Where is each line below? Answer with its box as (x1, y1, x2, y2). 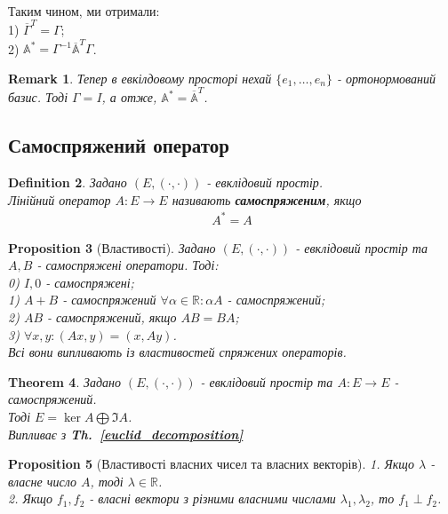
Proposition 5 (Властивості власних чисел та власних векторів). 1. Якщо (8, 455, 414, 473)
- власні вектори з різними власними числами (89, 489, 336, 508)
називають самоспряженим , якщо (172, 190, 362, 209)
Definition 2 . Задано (8, 172, 127, 191)
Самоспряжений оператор (8, 131, 230, 159)
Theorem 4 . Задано (8, 372, 121, 391)
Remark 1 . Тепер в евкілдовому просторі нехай (8, 68, 272, 87)
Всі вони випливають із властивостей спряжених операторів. (8, 343, 347, 361)
